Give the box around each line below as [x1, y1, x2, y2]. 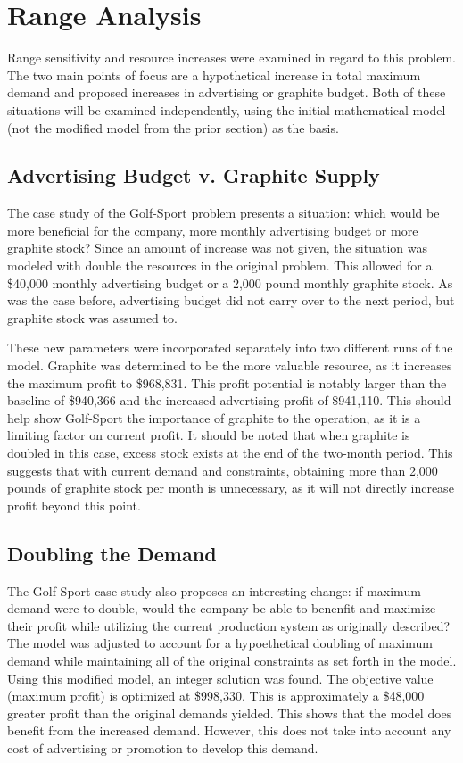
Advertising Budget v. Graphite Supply [7, 162, 380, 189]
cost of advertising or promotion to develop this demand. [7, 738, 318, 757]
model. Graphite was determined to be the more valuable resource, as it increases [7, 356, 452, 375]
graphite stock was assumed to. [7, 308, 178, 327]
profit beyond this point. [7, 495, 141, 514]
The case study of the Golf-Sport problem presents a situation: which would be [7, 203, 440, 222]
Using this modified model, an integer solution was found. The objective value [7, 668, 434, 687]
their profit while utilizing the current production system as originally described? [7, 616, 451, 634]
